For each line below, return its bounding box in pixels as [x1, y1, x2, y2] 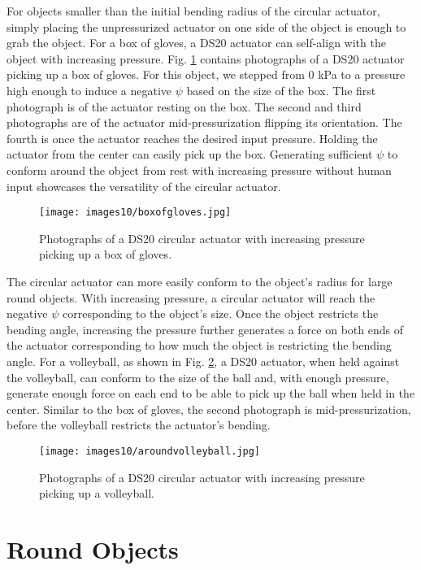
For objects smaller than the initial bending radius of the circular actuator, [7, 2, 380, 19]
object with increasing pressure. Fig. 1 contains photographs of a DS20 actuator [7, 50, 405, 67]
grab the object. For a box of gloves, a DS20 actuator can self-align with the [7, 34, 386, 51]
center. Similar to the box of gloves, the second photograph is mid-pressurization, [7, 400, 411, 417]
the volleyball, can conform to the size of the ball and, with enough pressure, [7, 368, 389, 385]
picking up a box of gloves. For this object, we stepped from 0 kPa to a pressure [7, 66, 406, 83]
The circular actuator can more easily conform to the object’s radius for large [7, 272, 393, 289]
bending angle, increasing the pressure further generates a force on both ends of [7, 320, 403, 337]
